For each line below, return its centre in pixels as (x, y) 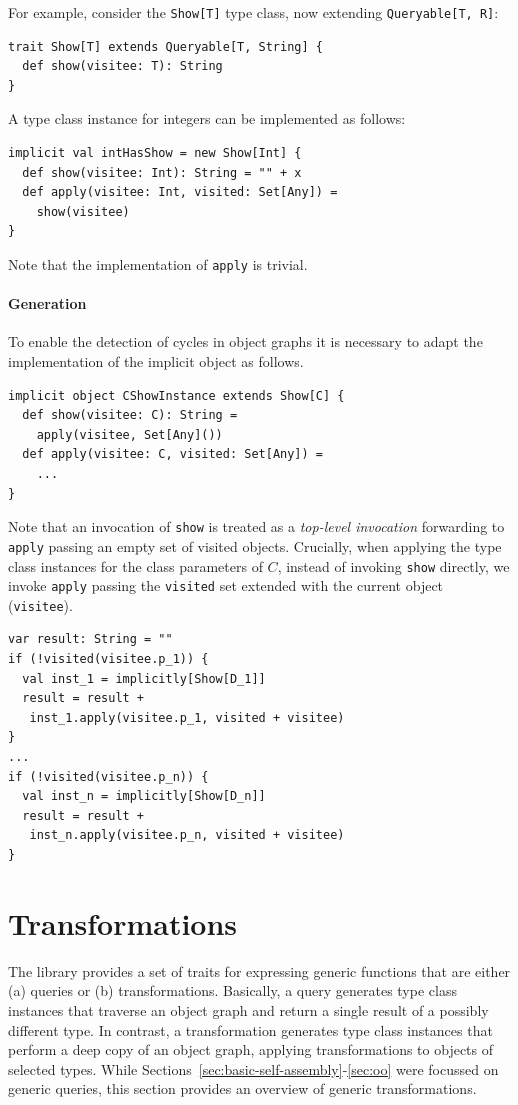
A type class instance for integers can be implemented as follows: (207, 118)
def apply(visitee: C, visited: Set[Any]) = (172, 454)
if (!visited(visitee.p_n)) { (108, 776)
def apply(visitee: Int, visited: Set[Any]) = (180, 192)
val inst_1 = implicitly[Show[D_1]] (144, 678)
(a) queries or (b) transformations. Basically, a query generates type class (232, 990)
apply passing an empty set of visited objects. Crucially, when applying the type (255, 545)
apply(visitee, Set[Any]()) (129, 434)
